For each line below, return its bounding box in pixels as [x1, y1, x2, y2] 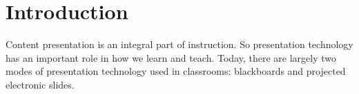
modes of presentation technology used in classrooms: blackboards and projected [6, 64, 346, 78]
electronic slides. [6, 77, 75, 91]
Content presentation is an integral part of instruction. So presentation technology [6, 37, 353, 51]
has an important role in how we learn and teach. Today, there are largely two [6, 50, 337, 64]
